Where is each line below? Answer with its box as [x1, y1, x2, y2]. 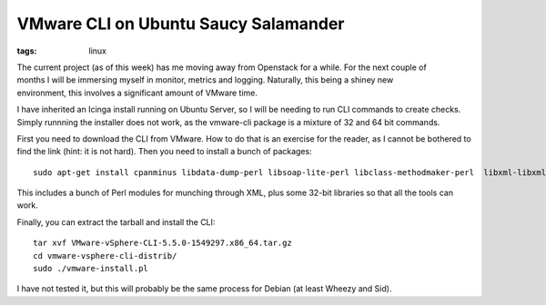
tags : [16, 45, 37, 56]
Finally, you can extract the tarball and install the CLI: [16, 216, 216, 227]
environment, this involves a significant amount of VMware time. [16, 87, 258, 98]
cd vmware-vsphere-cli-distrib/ [33, 251, 177, 261]
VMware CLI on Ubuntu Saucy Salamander [16, 14, 345, 34]
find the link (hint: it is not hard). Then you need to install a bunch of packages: [16, 146, 313, 157]
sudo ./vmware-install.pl [33, 263, 149, 274]
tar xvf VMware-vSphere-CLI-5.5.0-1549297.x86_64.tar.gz [33, 238, 293, 249]
